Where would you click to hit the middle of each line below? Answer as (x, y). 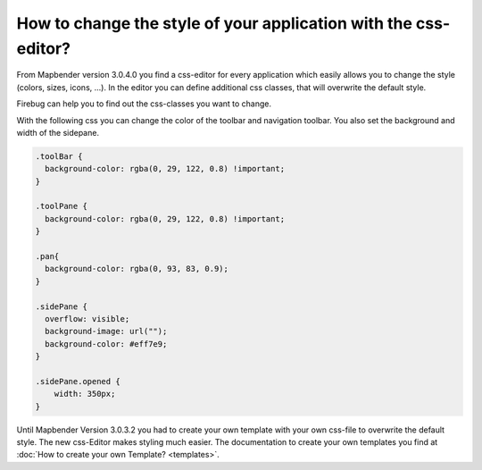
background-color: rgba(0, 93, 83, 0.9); (137, 269)
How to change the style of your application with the (214, 23)
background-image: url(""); (106, 332)
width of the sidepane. (58, 132)
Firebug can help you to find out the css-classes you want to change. (144, 104)
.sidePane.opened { (78, 381)
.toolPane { (62, 206)
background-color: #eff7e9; (106, 344)
